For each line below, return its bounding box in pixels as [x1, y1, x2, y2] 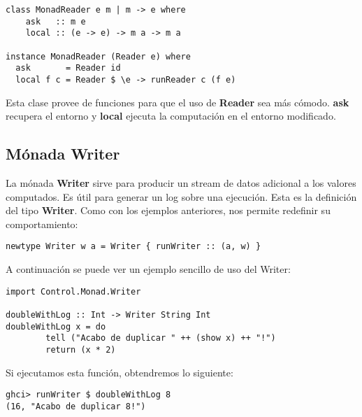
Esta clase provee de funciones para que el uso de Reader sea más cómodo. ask [6, 94, 349, 109]
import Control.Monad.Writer [6, 286, 141, 297]
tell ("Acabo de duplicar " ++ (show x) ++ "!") [45, 333, 276, 344]
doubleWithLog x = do [6, 321, 106, 332]
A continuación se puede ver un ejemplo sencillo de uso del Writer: [6, 262, 291, 276]
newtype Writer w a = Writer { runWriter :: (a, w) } [6, 241, 261, 252]
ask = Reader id [15, 63, 121, 73]
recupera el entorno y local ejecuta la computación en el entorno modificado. [6, 108, 336, 123]
